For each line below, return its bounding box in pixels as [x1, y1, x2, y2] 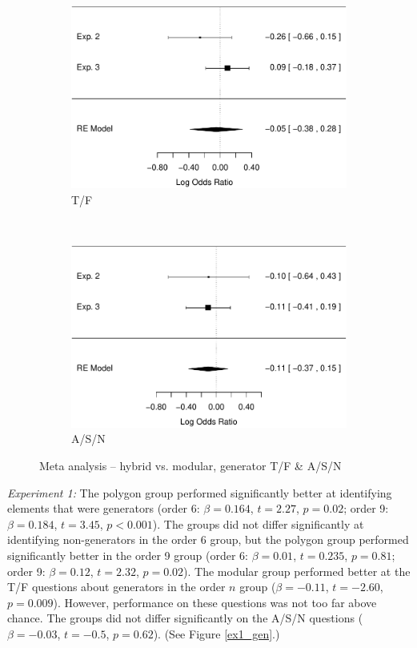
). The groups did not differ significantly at [152, 515, 364, 532]
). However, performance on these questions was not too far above [53, 594, 377, 610]
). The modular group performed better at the [183, 562, 411, 579]
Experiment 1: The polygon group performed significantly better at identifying [7, 484, 392, 501]
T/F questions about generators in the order [7, 578, 226, 595]
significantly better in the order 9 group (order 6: [7, 546, 248, 563]
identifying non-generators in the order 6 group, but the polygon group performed [7, 531, 409, 548]
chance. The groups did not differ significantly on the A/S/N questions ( [7, 610, 363, 626]
